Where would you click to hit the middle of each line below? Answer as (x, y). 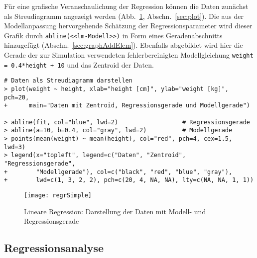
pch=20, (17, 97)
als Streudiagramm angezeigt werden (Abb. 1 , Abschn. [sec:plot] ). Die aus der (124, 16)
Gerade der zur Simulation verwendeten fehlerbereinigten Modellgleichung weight (129, 55)
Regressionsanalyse (54, 248)
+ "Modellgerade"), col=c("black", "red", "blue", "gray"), (118, 172)
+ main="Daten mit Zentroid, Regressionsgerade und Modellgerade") (127, 106)
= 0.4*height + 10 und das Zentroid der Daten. (79, 64)
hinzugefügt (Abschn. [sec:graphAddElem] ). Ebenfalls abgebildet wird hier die (124, 45)
